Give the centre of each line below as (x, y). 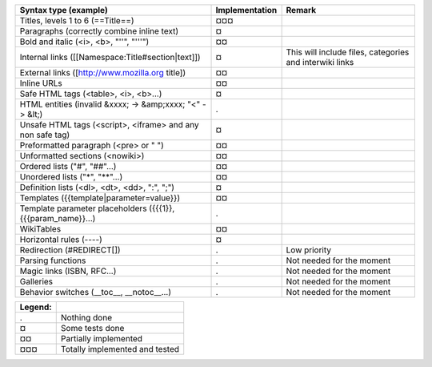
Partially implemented (102, 339)
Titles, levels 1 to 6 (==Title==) (77, 20)
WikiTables (40, 229)
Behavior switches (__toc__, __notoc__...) (96, 292)
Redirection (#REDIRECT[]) (70, 250)
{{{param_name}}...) (58, 218)
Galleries (36, 282)
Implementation (246, 10)
